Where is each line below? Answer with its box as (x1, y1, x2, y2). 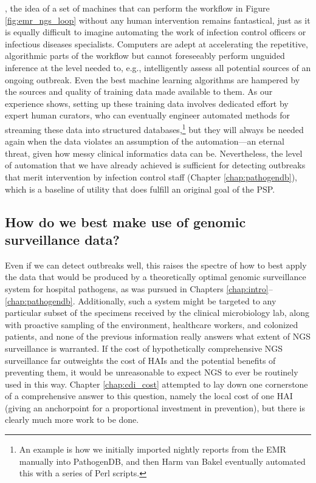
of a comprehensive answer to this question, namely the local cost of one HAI (5, 389, 293, 402)
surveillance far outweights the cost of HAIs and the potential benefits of (5, 354, 276, 366)
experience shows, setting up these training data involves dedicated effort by (5, 97, 289, 109)
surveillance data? (5, 230, 120, 248)
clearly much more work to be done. (5, 413, 139, 426)
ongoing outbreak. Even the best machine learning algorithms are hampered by (5, 73, 300, 86)
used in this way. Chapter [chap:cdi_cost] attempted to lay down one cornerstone (5, 377, 308, 390)
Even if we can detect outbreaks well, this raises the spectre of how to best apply (5, 258, 307, 271)
